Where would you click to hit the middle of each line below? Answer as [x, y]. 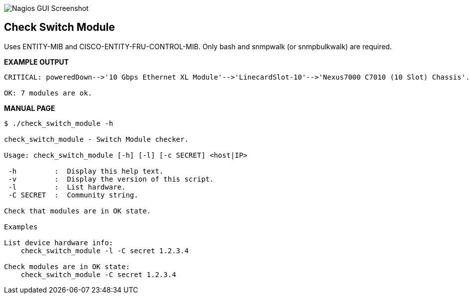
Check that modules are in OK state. [78, 211]
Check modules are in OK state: [67, 266]
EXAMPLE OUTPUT [37, 62]
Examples [21, 227]
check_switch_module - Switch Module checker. [96, 139]
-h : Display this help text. [86, 171]
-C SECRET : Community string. [73, 195]
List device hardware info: [59, 243]
